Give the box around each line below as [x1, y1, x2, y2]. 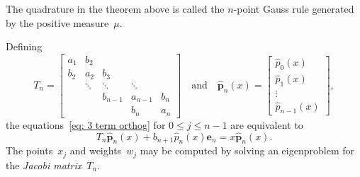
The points [6, 143, 53, 158]
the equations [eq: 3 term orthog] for [6, 117, 166, 132]
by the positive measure [6, 15, 109, 30]
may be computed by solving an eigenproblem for [140, 143, 354, 158]
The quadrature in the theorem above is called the [6, 1, 225, 16]
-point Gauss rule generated [233, 1, 354, 16]
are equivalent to [230, 117, 303, 132]
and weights [69, 143, 122, 158]
